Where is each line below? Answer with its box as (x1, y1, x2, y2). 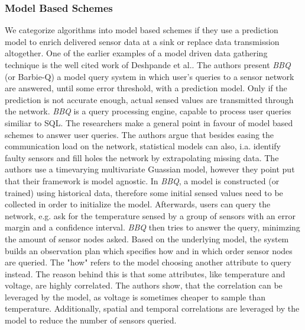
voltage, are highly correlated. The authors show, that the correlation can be (5, 279, 283, 291)
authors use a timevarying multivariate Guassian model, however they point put (5, 163, 295, 175)
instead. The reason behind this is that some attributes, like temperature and (5, 267, 285, 280)
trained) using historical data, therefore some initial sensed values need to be (5, 186, 283, 198)
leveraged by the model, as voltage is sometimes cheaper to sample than (5, 290, 265, 303)
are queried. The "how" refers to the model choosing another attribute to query (5, 256, 291, 268)
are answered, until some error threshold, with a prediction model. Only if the (5, 82, 287, 94)
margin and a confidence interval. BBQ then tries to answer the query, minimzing (5, 221, 300, 233)
